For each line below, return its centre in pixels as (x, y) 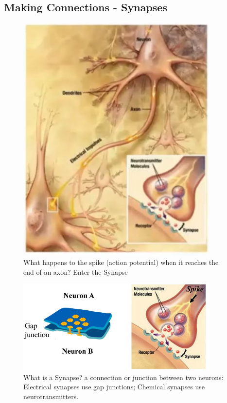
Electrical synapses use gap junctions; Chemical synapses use (114, 387)
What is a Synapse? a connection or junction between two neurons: (123, 377)
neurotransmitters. (51, 396)
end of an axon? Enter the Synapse (76, 272)
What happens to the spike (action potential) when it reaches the (121, 262)
